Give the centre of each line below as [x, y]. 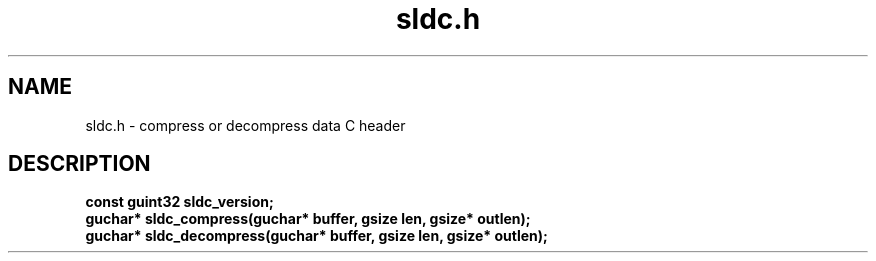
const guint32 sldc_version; [179, 202]
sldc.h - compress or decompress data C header [245, 125]
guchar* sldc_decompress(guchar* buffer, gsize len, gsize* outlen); [316, 236]
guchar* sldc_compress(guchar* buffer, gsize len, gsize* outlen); [308, 219]
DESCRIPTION [79, 164]
